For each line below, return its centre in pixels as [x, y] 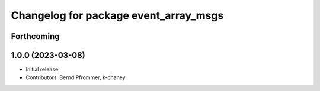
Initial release [42, 69]
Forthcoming [35, 36]
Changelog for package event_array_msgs [117, 15]
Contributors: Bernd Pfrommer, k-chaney [76, 77]
